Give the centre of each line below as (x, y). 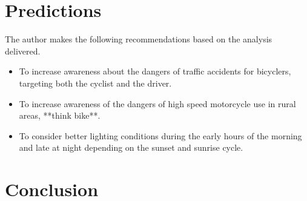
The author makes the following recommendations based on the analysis (139, 39)
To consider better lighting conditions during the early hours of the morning (160, 135)
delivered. (23, 51)
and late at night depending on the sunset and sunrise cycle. (131, 147)
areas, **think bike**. (60, 115)
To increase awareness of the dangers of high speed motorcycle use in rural (157, 103)
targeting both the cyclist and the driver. (95, 83)
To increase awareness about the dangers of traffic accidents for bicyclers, (155, 71)
